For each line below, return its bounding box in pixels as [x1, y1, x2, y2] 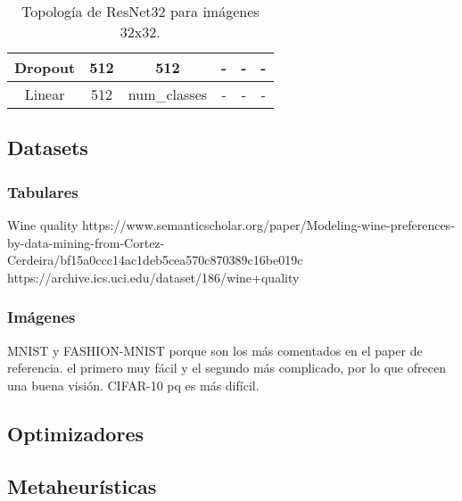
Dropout [14, 57, 76, 78]
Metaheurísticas [7, 472, 157, 499]
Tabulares [7, 180, 78, 202]
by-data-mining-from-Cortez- [7, 233, 165, 251]
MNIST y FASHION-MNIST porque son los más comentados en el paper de [7, 341, 423, 359]
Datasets [7, 134, 88, 161]
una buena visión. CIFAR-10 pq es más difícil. [7, 375, 260, 394]
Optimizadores [7, 419, 144, 447]
